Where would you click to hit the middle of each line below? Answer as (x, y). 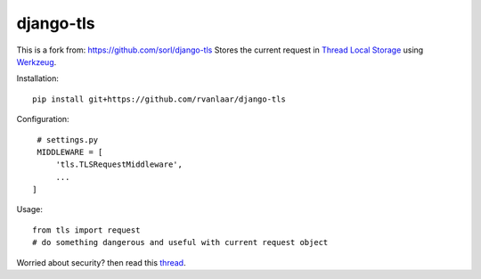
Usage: (30, 209)
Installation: (38, 78)
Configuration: (43, 119)
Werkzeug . (37, 62)
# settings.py (68, 139)
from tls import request (86, 230)
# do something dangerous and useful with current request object (180, 242)
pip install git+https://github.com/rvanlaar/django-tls (159, 99)
